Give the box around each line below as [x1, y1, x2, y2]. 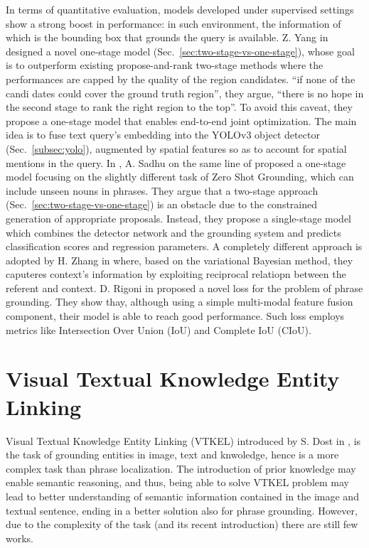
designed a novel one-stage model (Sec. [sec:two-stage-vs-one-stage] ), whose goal [6, 43, 355, 58]
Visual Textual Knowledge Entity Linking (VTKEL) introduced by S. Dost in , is [6, 433, 361, 448]
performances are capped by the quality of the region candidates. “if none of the [6, 71, 355, 86]
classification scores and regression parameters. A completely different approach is [6, 239, 363, 254]
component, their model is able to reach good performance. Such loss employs [6, 308, 345, 323]
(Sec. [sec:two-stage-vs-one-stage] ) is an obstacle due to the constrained [6, 197, 318, 212]
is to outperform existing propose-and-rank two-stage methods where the [6, 58, 323, 72]
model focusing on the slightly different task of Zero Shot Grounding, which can [6, 169, 354, 184]
